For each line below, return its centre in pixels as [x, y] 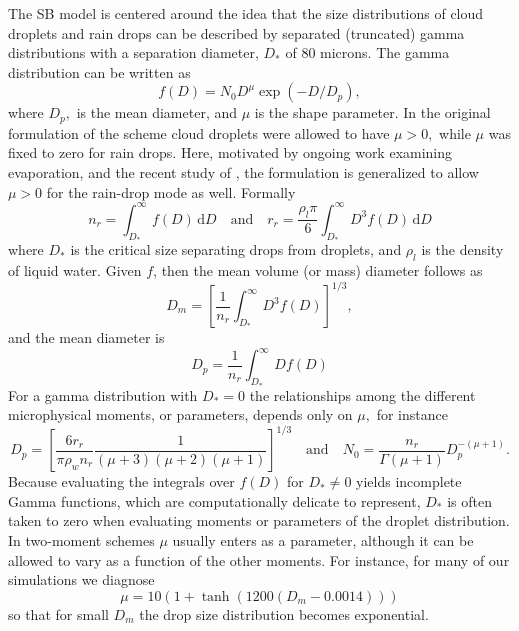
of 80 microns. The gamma [367, 52]
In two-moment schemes [81, 540]
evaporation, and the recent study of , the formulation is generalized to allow [243, 172]
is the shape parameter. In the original [372, 112]
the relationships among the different [362, 394]
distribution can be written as [99, 71]
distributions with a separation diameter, [133, 52]
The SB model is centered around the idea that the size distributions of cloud [246, 13]
